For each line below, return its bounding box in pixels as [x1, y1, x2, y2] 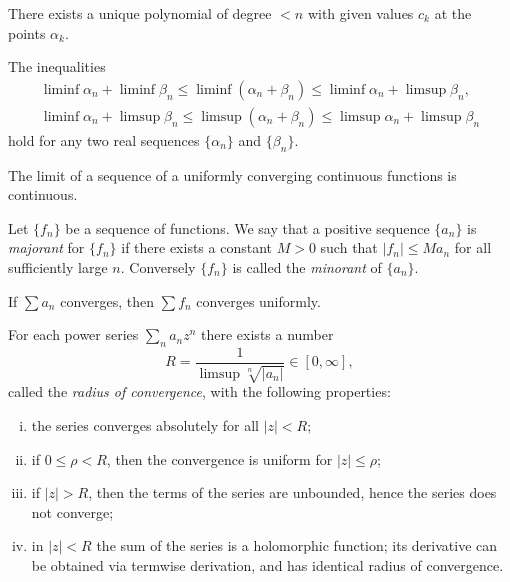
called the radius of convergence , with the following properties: [8, 381, 391, 402]
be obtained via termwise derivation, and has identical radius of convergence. [31, 555, 504, 576]
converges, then [60, 290, 155, 311]
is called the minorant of [232, 257, 382, 278]
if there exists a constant [121, 237, 272, 258]
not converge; [31, 501, 114, 522]
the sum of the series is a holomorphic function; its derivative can [96, 535, 498, 556]
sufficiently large [8, 257, 108, 278]
